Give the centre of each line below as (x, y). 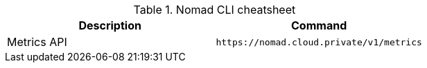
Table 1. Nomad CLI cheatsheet (215, 10)
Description (110, 25)
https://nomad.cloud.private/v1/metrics (319, 42)
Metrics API (37, 42)
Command (319, 25)
